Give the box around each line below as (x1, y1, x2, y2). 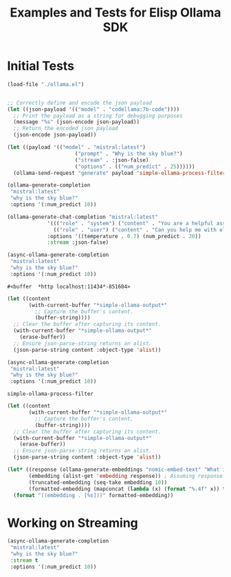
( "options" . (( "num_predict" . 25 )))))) (74, 163, 195, 170)
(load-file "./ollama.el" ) (7, 81, 85, 87)
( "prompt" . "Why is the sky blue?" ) (74, 150, 184, 157)
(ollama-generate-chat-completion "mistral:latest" (7, 213, 158, 220)
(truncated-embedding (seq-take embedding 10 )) (28, 479, 168, 486)
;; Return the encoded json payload (13, 125, 118, 132)
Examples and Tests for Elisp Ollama (10, 5, 221, 21)
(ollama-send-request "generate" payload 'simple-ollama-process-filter (13, 169, 226, 176)
